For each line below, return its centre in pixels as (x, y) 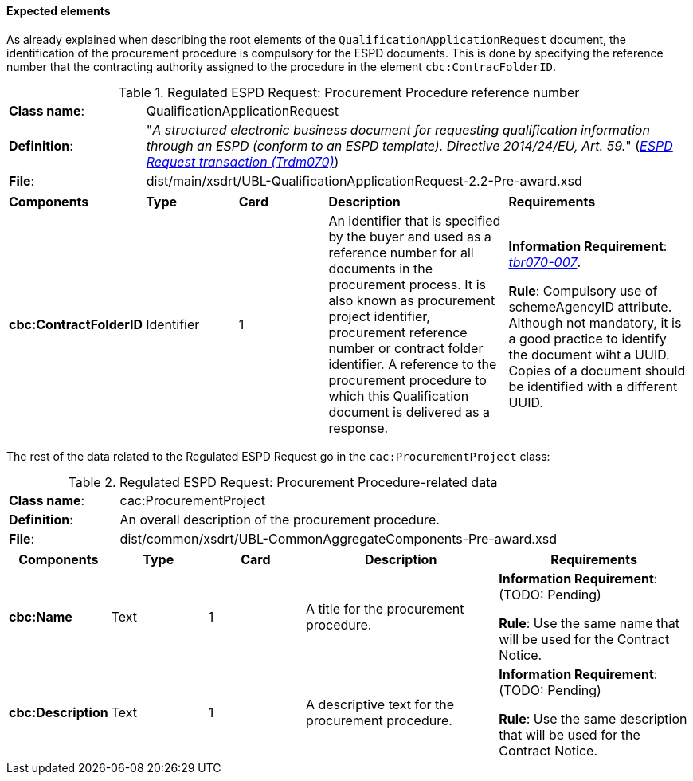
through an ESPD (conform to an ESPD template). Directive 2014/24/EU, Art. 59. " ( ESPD (409, 145)
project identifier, (379, 316)
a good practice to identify (587, 338)
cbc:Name (41, 616)
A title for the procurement (385, 608)
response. (358, 428)
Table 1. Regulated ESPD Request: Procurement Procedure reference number (349, 92)
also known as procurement (412, 300)
